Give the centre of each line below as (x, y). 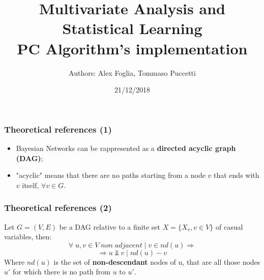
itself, (31, 185)
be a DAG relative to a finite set (110, 226)
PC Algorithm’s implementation (132, 48)
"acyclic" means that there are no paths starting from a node (111, 175)
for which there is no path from (62, 272)
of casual (229, 226)
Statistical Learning (132, 28)
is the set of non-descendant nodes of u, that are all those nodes (157, 261)
